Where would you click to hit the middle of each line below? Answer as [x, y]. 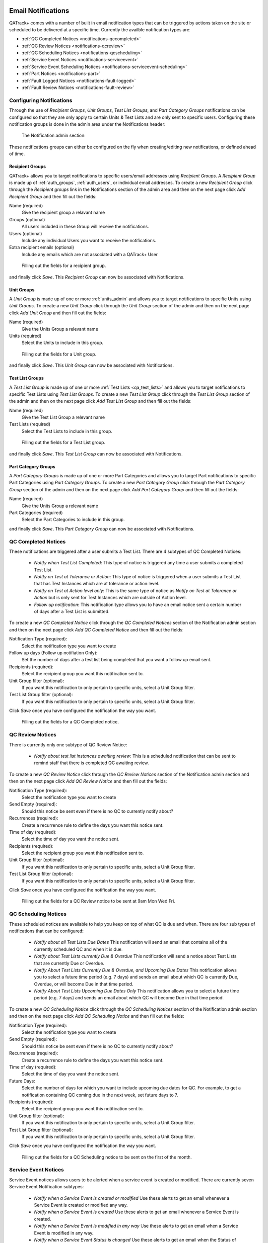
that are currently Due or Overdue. [69, 963]
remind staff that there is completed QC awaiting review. [92, 763]
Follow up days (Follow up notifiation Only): [53, 653]
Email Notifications [39, 11]
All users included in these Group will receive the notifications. [85, 227]
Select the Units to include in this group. [63, 343]
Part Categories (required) [36, 513]
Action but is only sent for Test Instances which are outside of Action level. [110, 598]
